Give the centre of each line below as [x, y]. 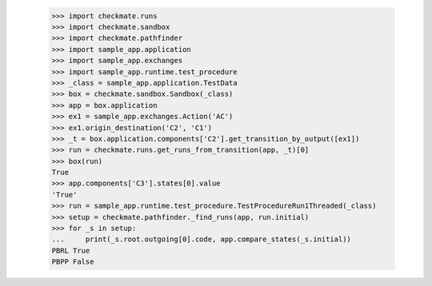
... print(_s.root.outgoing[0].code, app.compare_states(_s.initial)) [202, 239]
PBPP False [73, 262]
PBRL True [71, 250]
